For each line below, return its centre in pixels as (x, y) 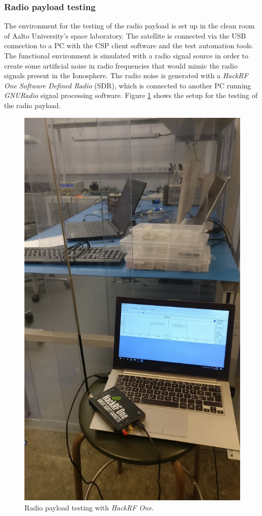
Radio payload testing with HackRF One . (89, 507)
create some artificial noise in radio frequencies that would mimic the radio (121, 65)
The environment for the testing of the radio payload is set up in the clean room (129, 26)
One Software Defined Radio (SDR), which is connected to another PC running (128, 85)
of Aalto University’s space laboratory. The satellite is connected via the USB (125, 35)
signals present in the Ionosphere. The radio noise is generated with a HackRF (126, 75)
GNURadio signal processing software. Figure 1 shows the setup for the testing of (131, 95)
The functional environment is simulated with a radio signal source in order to (126, 55)
